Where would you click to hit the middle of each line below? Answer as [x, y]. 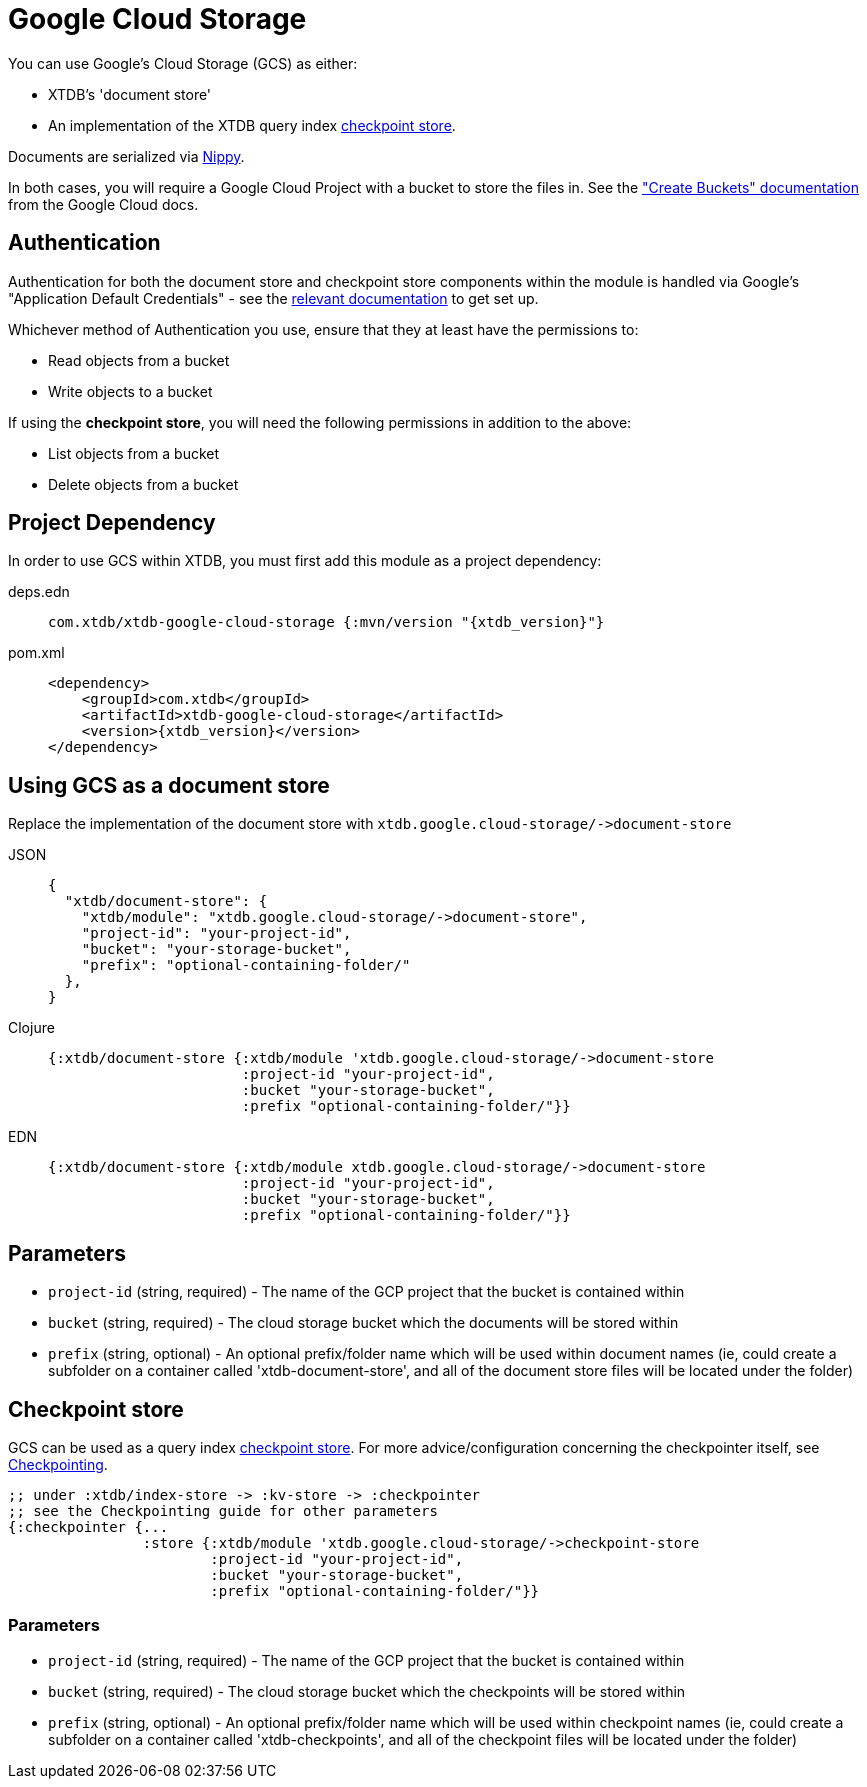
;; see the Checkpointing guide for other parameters [223, 1510]
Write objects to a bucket [130, 391]
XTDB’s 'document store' [130, 94]
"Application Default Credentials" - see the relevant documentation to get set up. [273, 298]
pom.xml [36, 653]
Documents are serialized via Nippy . [126, 156]
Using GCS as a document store [169, 785]
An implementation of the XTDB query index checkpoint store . [252, 125]
